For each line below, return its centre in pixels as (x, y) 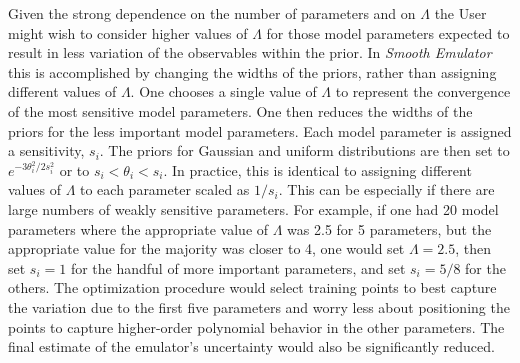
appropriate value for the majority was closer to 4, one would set (206, 248)
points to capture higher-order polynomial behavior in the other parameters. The (256, 326)
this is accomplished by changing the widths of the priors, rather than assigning (252, 71)
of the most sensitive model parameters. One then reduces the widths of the (240, 110)
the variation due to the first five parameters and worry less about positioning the (259, 306)
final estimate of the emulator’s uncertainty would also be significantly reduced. (251, 346)
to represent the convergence (423, 91)
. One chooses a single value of (223, 91)
